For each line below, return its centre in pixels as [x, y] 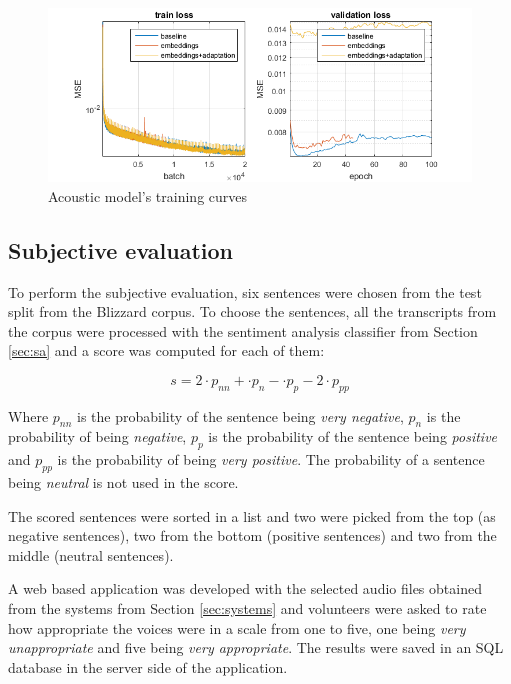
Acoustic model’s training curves [148, 195]
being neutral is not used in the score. [123, 482]
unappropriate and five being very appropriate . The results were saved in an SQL [256, 647]
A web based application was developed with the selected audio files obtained [245, 588]
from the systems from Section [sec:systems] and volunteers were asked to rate [247, 608]
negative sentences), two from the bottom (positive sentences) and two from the [252, 535]
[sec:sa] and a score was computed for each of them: [166, 350]
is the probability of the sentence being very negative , [240, 415]
